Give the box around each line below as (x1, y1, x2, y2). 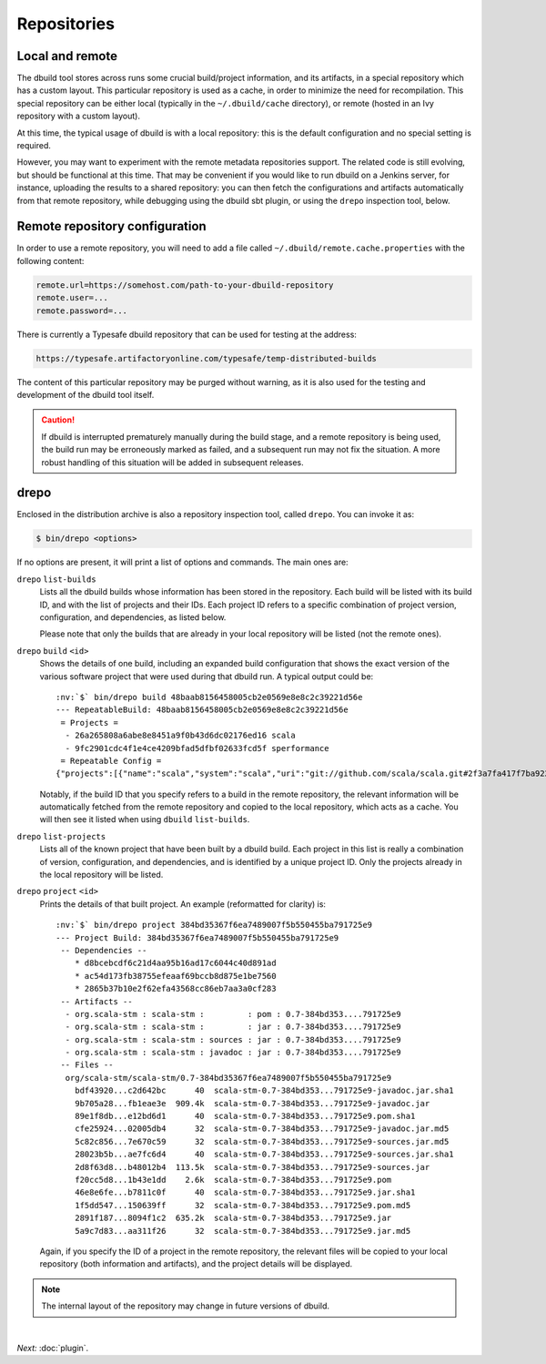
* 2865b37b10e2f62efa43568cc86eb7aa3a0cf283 (74, 983, 277, 994)
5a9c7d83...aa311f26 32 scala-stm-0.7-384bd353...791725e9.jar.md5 (74, 1226, 411, 1236)
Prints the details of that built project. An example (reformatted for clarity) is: (39, 898, 327, 910)
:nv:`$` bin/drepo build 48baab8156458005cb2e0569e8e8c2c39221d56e (56, 692, 363, 702)
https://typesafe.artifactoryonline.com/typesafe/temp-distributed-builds (35, 353, 378, 363)
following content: (16, 255, 85, 266)
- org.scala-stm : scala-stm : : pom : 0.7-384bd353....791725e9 (65, 1009, 401, 1019)
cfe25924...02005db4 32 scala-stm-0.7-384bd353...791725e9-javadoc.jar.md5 (74, 1124, 450, 1134)
